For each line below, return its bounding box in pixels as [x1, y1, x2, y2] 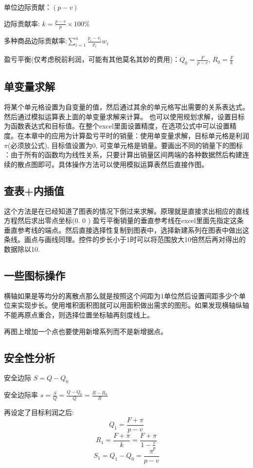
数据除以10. [4, 243, 40, 254]
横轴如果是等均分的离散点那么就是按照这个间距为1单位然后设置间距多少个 [4, 290, 239, 300]
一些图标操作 [4, 267, 65, 282]
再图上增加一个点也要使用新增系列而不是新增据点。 [4, 326, 167, 336]
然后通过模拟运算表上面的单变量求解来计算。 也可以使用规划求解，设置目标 [4, 111, 245, 121]
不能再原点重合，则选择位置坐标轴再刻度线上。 [4, 309, 154, 319]
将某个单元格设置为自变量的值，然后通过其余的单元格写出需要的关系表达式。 [4, 102, 249, 112]
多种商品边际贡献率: [4, 36, 67, 46]
